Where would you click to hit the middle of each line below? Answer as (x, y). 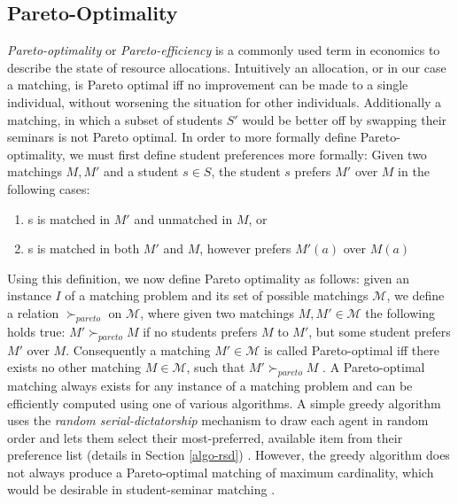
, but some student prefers (380, 331)
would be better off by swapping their (345, 119)
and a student (141, 171)
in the (414, 171)
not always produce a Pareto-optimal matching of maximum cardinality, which (221, 472)
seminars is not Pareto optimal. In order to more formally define (182, 137)
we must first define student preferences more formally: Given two (248, 154)
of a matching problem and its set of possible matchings (217, 295)
